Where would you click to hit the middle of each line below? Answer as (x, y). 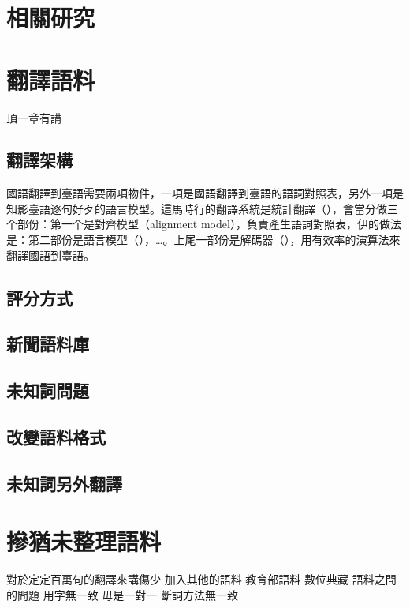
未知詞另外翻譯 (64, 483)
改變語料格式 (56, 437)
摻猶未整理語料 (84, 541)
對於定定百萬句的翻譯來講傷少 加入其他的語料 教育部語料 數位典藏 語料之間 (201, 579)
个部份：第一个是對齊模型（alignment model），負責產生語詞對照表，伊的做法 (204, 224)
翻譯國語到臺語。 (50, 255)
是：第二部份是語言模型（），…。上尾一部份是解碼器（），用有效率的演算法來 (203, 240)
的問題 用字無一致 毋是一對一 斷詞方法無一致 (122, 594)
